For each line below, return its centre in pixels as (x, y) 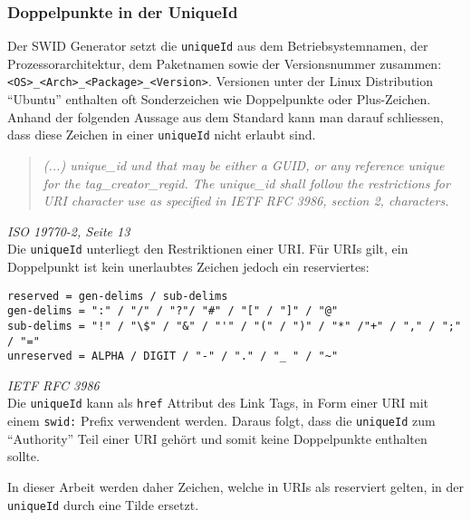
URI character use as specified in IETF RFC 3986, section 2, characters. (246, 201)
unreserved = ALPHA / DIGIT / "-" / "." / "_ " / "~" (173, 356)
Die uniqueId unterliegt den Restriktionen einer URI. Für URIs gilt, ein (208, 249)
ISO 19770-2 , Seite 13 (69, 231)
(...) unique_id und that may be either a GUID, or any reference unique (244, 164)
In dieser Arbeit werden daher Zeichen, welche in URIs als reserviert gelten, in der (235, 486)
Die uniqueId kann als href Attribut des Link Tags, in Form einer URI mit (218, 403)
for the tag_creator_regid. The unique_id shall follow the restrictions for (246, 183)
